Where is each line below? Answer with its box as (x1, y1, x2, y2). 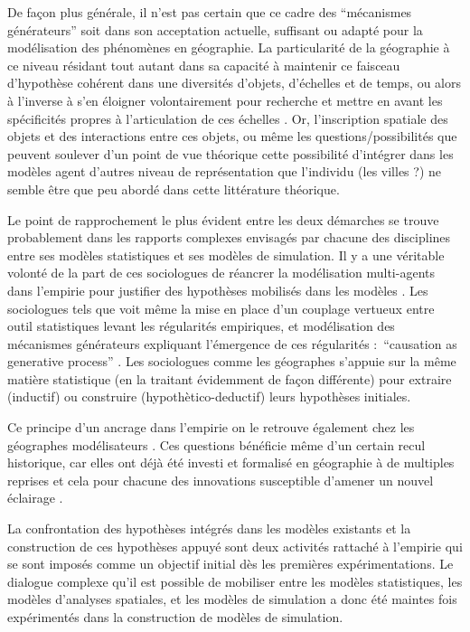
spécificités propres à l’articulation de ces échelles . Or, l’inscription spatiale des (7, 108, 448, 127)
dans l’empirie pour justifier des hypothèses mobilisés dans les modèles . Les (7, 280, 428, 299)
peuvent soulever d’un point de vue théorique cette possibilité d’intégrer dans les (7, 144, 454, 163)
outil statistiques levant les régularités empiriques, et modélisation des (7, 316, 395, 335)
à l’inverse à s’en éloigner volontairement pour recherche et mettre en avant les (7, 90, 443, 109)
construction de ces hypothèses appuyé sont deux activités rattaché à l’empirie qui (7, 536, 463, 555)
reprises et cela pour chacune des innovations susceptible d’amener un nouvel (7, 470, 434, 489)
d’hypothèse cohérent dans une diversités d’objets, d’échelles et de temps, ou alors (7, 73, 461, 92)
